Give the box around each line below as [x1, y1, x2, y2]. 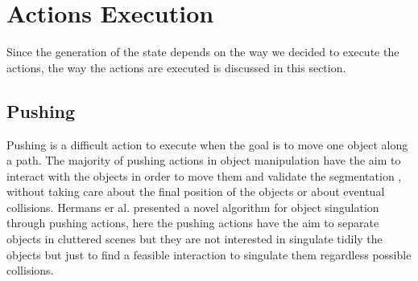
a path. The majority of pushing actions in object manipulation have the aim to [6, 152, 401, 169]
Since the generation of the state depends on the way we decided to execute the [6, 43, 399, 60]
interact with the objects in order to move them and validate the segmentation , [6, 167, 402, 184]
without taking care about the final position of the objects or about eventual [6, 183, 385, 200]
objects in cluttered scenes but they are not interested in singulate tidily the [6, 230, 383, 247]
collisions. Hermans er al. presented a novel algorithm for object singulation [6, 198, 379, 215]
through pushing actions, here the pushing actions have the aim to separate [6, 214, 379, 231]
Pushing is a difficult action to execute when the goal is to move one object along [6, 136, 408, 153]
